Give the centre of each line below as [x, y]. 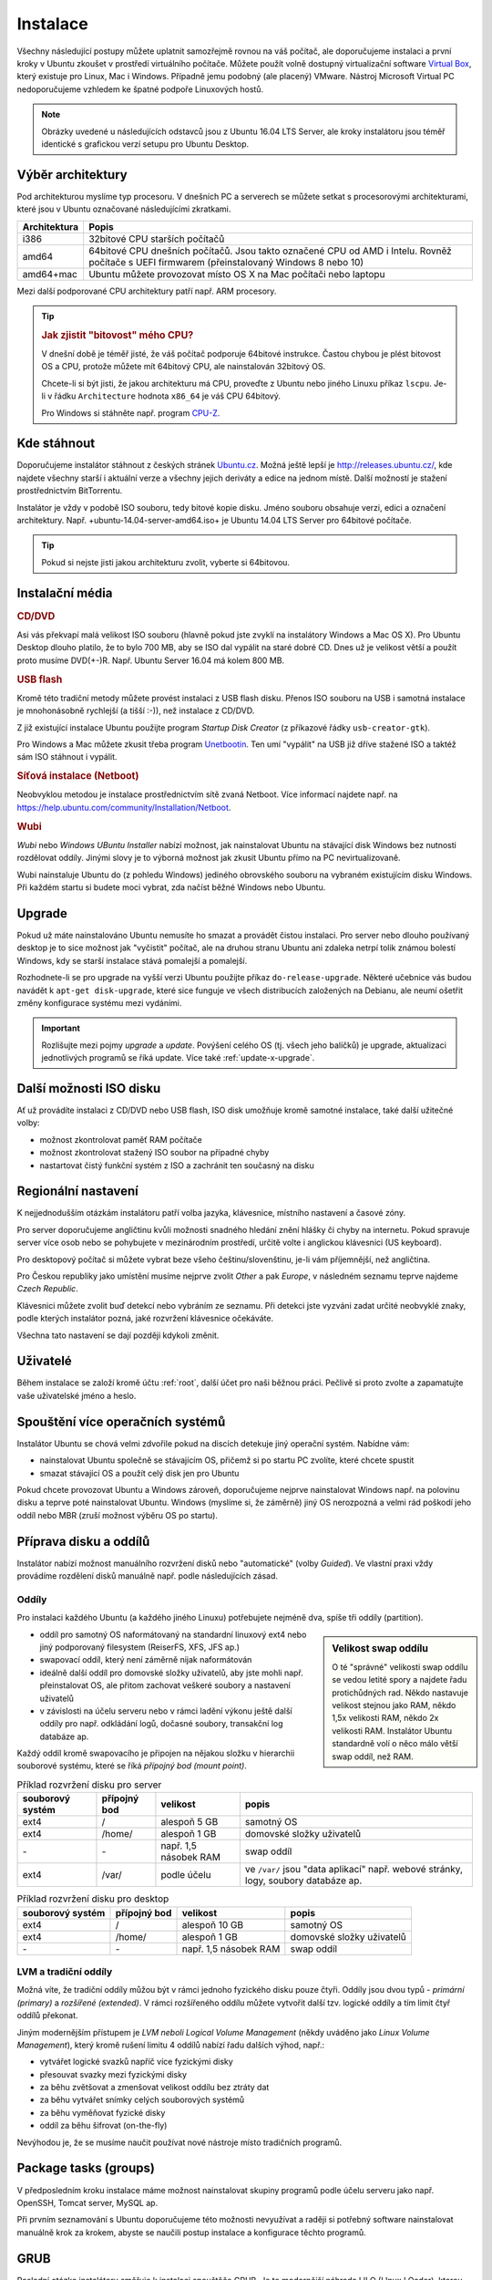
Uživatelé [44, 1361]
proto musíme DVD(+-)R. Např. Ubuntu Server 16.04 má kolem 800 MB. [151, 660]
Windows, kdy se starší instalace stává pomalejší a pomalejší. [132, 960]
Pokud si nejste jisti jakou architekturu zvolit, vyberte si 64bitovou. [166, 562]
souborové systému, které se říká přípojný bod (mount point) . [132, 1766]
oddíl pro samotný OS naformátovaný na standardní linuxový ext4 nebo [173, 1634]
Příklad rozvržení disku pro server [89, 1785]
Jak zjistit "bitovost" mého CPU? [118, 335]
